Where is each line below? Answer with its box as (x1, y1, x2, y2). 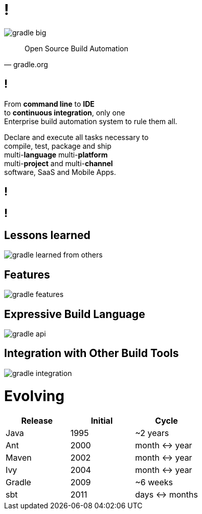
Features (4, 268, 50, 281)
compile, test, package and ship (4, 141, 111, 150)
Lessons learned (4, 228, 91, 242)
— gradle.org (4, 60, 48, 69)
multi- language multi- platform (4, 150, 108, 159)
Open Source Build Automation (25, 44, 128, 53)
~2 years (135, 428, 169, 439)
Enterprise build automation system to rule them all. (4, 116, 177, 126)
